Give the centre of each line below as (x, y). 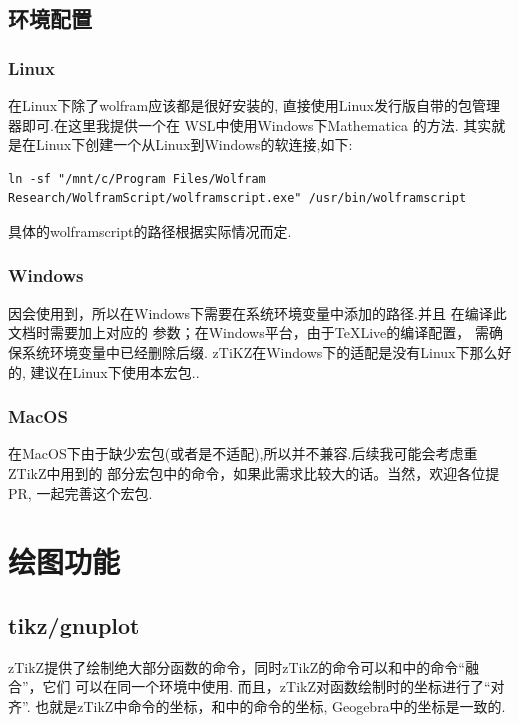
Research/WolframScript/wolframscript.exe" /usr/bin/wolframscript (237, 198)
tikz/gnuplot (74, 624)
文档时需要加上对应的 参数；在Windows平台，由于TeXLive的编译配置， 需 (248, 332)
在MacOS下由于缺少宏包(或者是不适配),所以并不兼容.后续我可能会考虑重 (243, 453)
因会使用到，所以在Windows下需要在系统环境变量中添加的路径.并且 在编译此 (257, 312)
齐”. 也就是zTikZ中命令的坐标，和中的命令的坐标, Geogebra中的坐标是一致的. (257, 705)
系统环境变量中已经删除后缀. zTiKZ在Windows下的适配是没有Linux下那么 (259, 351)
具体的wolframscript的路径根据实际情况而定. (150, 230)
